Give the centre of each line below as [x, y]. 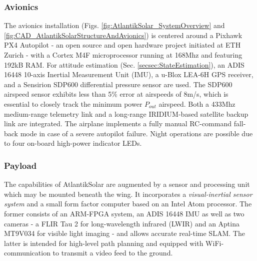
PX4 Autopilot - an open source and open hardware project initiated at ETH [122, 45]
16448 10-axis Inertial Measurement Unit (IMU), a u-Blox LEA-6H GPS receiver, [129, 74]
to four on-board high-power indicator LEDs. [73, 143]
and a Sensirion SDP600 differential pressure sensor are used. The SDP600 [118, 84]
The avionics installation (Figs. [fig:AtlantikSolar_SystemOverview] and [114, 25]
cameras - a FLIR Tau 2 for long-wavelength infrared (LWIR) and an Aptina [122, 223]
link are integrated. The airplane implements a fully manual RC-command [118, 123]
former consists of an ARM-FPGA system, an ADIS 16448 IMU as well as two [124, 213]
